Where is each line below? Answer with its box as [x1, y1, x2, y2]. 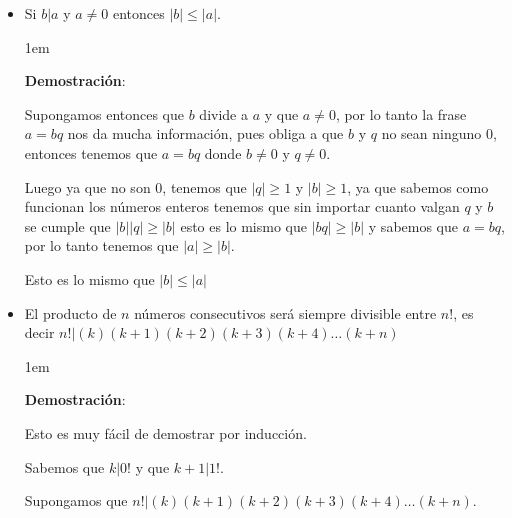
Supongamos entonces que [24, 103, 185, 124]
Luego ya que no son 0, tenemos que [24, 176, 247, 197]
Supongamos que [24, 490, 128, 511]
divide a [199, 103, 248, 124]
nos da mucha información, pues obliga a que [67, 123, 344, 144]
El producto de [24, 302, 117, 323]
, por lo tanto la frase [335, 103, 467, 124]
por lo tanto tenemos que [24, 235, 179, 256]
